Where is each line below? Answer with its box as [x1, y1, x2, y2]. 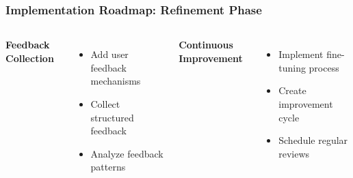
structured [90, 110, 134, 124]
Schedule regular [278, 133, 348, 147]
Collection [5, 50, 54, 65]
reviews [278, 146, 310, 160]
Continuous [179, 38, 233, 52]
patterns [90, 160, 126, 174]
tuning [278, 60, 306, 74]
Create [278, 83, 306, 98]
